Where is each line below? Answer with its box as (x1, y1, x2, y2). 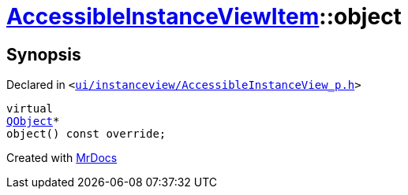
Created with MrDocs (6, 151, 118, 165)
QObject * (6, 115, 60, 128)
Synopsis (6, 44, 81, 64)
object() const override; (6, 127, 167, 141)
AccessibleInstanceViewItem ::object (6, 3, 402, 30)
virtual (6, 102, 54, 116)
